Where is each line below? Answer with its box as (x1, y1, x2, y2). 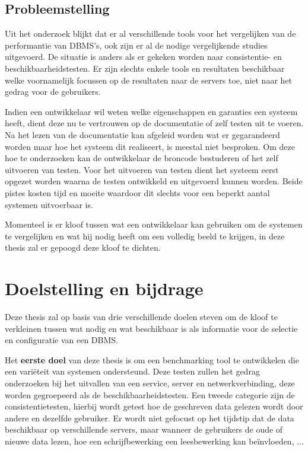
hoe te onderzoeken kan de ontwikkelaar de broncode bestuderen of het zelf (5, 152, 278, 164)
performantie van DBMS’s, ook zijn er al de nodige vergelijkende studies (5, 39, 268, 51)
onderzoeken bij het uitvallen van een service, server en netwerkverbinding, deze (5, 376, 295, 389)
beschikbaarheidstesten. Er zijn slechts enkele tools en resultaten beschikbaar (5, 62, 285, 74)
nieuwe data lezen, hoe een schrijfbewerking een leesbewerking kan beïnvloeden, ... (5, 434, 304, 447)
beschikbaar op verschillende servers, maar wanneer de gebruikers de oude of (5, 423, 283, 436)
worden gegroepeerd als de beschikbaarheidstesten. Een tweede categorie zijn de (5, 388, 295, 401)
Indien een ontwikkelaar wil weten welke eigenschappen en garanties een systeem (5, 105, 298, 117)
